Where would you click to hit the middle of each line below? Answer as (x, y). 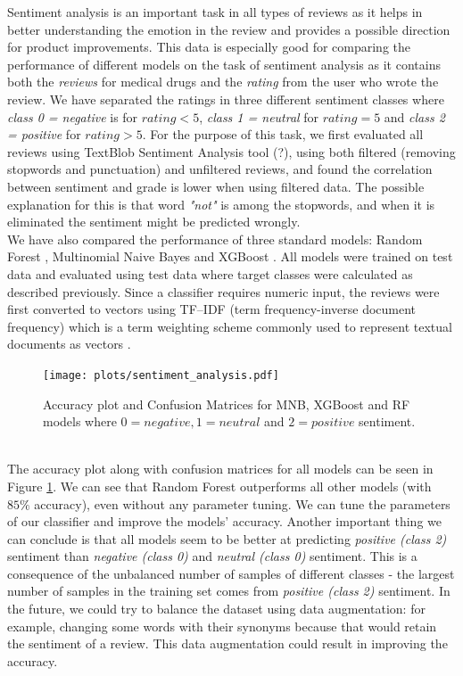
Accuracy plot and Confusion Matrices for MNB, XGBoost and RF (227, 404)
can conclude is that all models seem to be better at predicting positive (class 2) (227, 538)
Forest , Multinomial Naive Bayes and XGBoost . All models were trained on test (230, 256)
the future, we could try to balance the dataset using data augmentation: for (216, 609)
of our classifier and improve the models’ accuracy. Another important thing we (224, 521)
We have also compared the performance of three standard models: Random (215, 239)
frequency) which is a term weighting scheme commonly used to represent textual (230, 326)
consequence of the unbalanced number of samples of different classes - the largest (231, 573)
